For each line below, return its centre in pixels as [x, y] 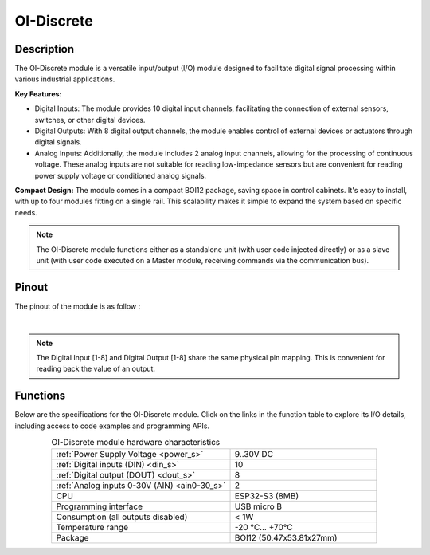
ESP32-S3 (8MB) [267, 496]
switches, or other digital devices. [90, 120]
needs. [26, 212]
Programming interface [100, 506]
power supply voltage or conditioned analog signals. [121, 175]
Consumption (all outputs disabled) [122, 517]
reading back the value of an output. [96, 369]
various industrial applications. [65, 79]
